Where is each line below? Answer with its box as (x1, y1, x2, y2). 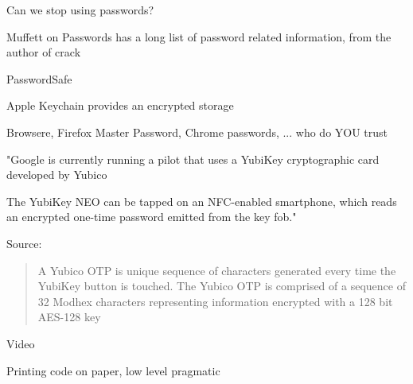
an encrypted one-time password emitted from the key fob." (6, 208, 297, 225)
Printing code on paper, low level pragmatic (6, 362, 220, 378)
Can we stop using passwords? (6, 2, 154, 17)
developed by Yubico (6, 166, 107, 183)
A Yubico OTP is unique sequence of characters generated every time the (37, 262, 396, 278)
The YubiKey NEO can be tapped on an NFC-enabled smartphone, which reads (6, 192, 397, 209)
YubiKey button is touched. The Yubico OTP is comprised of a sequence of (37, 277, 406, 294)
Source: (6, 235, 42, 251)
